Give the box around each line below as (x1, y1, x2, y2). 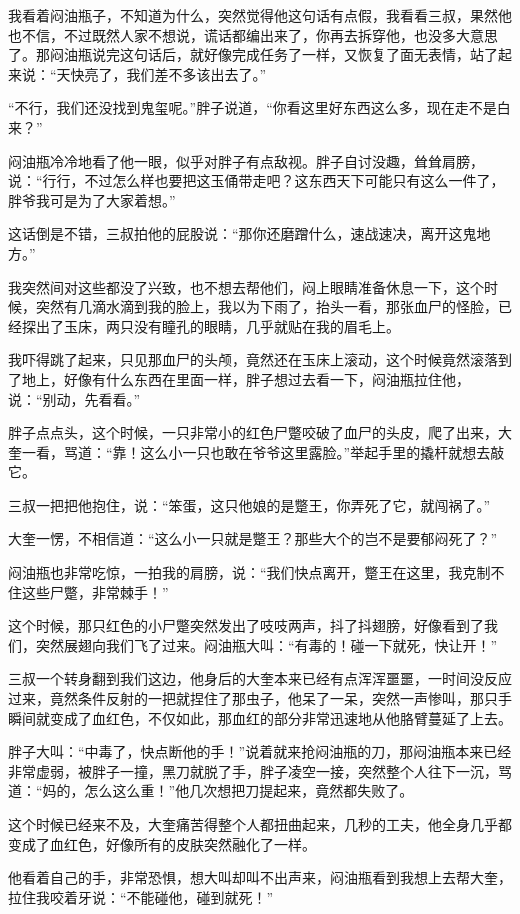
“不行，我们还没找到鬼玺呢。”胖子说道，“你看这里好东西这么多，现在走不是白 (8, 97, 511, 118)
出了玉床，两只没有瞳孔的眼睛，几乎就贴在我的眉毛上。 (35, 315, 400, 336)
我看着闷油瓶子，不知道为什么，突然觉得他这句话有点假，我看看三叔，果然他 (8, 5, 512, 25)
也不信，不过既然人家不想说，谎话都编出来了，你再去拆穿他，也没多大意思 (8, 24, 498, 45)
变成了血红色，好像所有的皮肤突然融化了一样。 (8, 833, 316, 854)
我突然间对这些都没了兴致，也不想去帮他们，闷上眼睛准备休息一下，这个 (8, 276, 484, 297)
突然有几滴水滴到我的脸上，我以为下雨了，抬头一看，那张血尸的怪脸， (35, 296, 498, 317)
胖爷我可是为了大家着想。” (8, 189, 176, 210)
